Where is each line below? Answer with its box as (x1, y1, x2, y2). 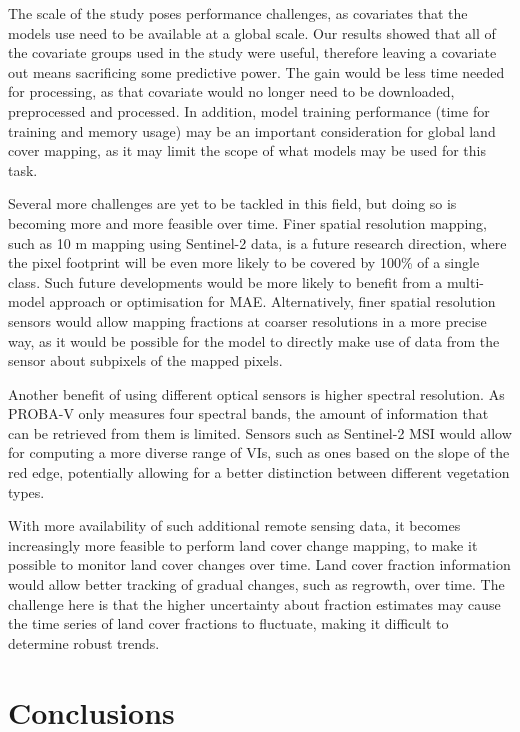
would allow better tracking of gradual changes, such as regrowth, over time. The (8, 574, 505, 595)
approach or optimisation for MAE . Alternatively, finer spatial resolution (49, 291, 496, 312)
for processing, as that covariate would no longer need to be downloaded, (8, 81, 455, 102)
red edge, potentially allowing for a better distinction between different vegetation (8, 462, 510, 483)
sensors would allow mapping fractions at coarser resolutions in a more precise (8, 310, 487, 331)
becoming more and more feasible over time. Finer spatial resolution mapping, (8, 212, 487, 233)
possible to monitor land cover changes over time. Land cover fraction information (8, 554, 511, 575)
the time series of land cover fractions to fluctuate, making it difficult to (8, 613, 449, 634)
